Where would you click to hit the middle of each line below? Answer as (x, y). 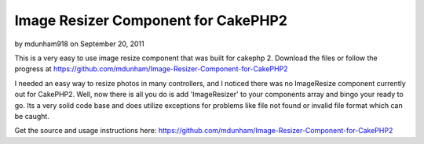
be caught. (32, 116)
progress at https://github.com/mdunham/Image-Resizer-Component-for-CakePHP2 (151, 69)
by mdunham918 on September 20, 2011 (79, 44)
